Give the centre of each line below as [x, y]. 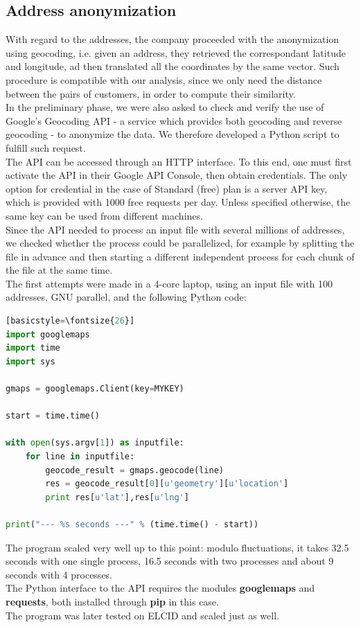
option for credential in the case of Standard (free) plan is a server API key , [167, 188]
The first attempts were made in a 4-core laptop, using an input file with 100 [169, 283]
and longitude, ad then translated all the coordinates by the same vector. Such [173, 66]
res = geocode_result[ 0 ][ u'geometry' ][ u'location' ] [167, 484]
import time [33, 348]
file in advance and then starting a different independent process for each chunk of [180, 256]
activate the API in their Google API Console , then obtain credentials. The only [177, 175]
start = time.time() [53, 416]
